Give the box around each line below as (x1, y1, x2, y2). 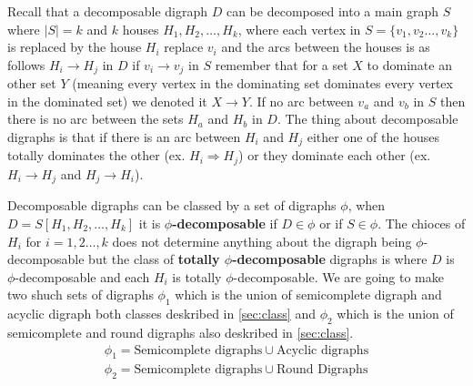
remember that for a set (215, 55, 348, 74)
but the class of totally (88, 249, 220, 269)
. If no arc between (248, 91, 354, 110)
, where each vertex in (237, 19, 361, 38)
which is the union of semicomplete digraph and (175, 285, 442, 304)
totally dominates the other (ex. (7, 146, 186, 165)
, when (347, 196, 386, 215)
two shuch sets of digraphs (7, 285, 154, 304)
